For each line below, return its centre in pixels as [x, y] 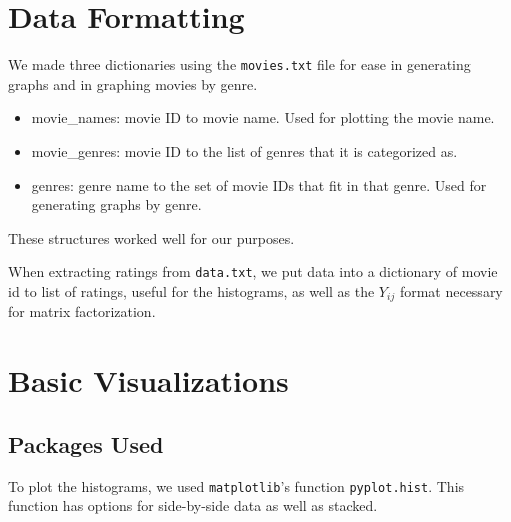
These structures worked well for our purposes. [151, 237]
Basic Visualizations [148, 380]
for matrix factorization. [82, 311]
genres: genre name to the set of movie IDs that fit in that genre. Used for [259, 184]
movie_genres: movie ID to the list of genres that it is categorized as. [244, 150]
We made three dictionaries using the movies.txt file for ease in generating [239, 64]
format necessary [451, 291]
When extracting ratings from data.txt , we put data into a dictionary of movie [253, 271]
